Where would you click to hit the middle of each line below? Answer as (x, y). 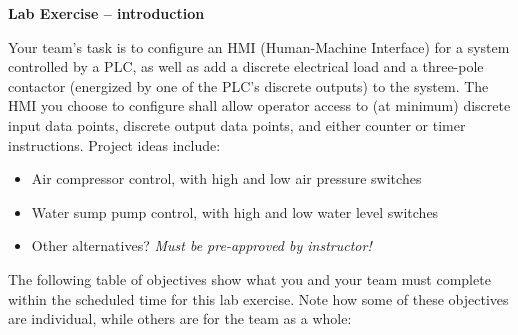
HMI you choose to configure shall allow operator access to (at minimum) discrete (259, 105)
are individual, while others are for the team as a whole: (180, 318)
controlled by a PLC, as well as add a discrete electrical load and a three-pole (246, 66)
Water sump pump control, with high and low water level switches (235, 211)
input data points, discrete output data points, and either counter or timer (237, 124)
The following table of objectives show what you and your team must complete (249, 278)
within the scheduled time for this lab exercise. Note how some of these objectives (258, 298)
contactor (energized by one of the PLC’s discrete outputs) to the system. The (248, 85)
